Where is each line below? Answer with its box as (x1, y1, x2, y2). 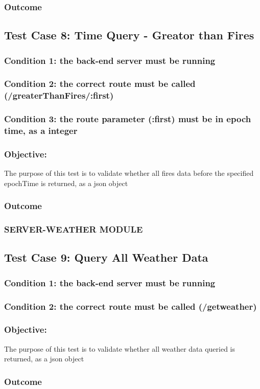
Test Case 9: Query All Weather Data (4, 249, 208, 265)
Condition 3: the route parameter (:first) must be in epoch (4, 112, 251, 125)
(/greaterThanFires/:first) (4, 89, 114, 102)
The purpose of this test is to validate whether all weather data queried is (4, 343, 235, 354)
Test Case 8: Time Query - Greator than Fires (4, 27, 254, 43)
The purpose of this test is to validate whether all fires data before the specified (4, 168, 254, 178)
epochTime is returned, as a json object (4, 177, 128, 188)
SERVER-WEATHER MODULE (4, 223, 143, 236)
